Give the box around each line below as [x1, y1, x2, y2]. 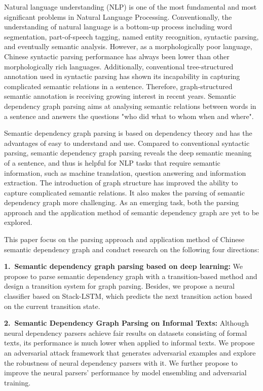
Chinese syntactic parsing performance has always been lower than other [4, 51, 230, 61]
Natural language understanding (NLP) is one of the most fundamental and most [4, 2, 257, 12]
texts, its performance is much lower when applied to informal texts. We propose [4, 337, 255, 348]
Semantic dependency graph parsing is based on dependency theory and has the [4, 128, 252, 138]
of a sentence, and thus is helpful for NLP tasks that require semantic [4, 157, 220, 168]
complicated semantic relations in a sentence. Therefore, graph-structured [4, 81, 233, 91]
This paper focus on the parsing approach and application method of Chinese [4, 234, 245, 245]
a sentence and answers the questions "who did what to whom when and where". [4, 110, 254, 121]
